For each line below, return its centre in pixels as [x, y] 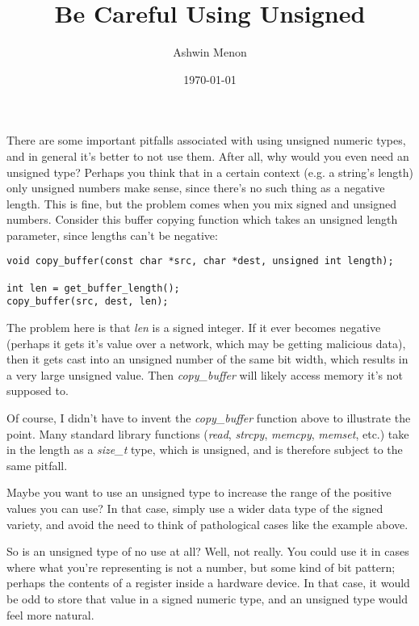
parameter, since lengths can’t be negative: [112, 235]
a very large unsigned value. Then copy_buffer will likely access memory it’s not [205, 374]
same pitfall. [37, 465]
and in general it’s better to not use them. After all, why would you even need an [208, 155]
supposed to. [38, 391]
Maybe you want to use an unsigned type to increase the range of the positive [199, 492]
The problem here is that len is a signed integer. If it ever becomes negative [194, 328]
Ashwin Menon [210, 52]
